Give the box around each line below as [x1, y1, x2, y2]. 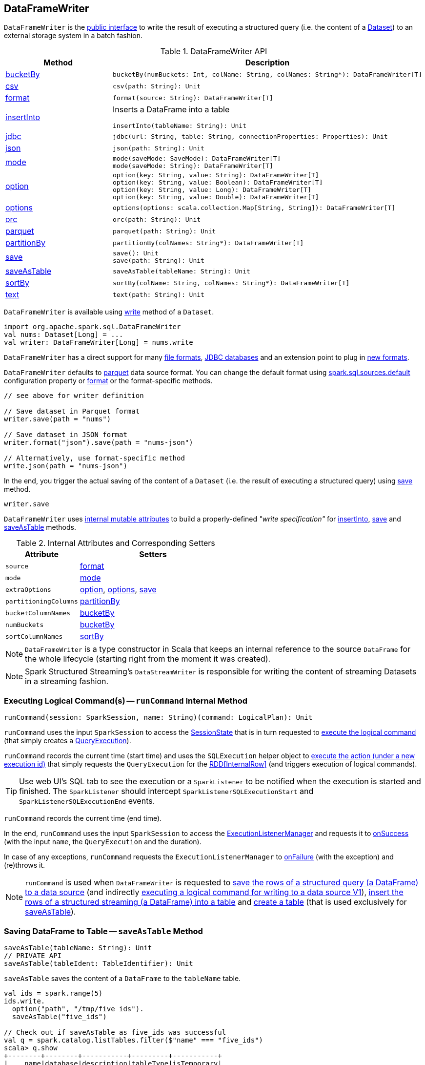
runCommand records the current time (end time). [4, 814, 162, 823]
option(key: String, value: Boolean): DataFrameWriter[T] [113, 179, 323, 187]
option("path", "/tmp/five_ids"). [12, 1004, 144, 1013]
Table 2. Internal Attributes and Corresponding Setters [16, 538, 215, 548]
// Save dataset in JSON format [4, 431, 127, 439]
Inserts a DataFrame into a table [113, 104, 230, 115]
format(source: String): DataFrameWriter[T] [113, 94, 273, 102]
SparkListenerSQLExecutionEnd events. [19, 796, 155, 806]
